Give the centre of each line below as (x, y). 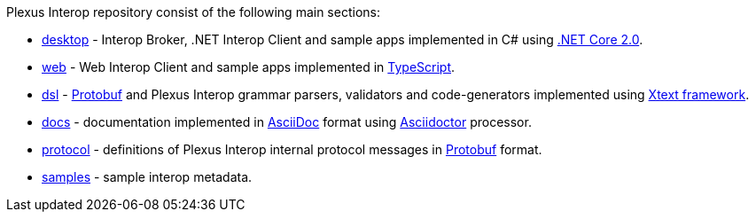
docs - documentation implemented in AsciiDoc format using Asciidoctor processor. (287, 122)
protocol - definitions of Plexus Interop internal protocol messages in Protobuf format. (292, 149)
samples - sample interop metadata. (147, 177)
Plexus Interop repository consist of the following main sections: (193, 12)
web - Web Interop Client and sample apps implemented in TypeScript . (249, 67)
